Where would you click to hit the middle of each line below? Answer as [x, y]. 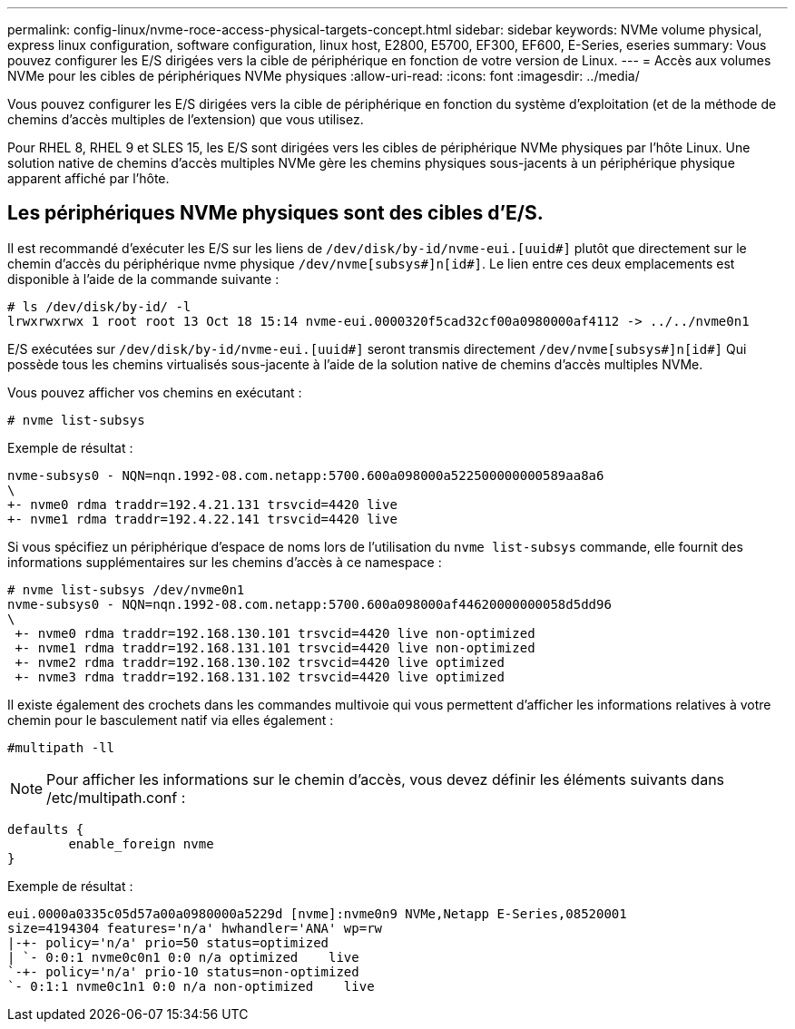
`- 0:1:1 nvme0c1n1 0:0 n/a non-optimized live [191, 986]
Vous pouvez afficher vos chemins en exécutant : [155, 392]
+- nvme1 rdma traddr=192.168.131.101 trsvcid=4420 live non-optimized [275, 647]
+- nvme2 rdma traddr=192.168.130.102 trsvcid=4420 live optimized [260, 662]
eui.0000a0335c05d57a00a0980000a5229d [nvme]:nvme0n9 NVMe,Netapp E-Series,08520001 [317, 913]
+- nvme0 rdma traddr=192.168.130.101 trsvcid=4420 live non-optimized [275, 633]
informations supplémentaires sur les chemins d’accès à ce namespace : [225, 562]
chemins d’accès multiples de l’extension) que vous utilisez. [186, 119]
